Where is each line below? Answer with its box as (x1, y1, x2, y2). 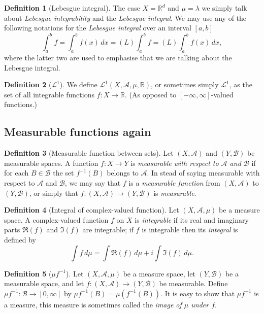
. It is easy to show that (160, 288, 235, 298)
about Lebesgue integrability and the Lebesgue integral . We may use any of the (4, 12, 247, 23)
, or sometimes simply (151, 79, 219, 90)
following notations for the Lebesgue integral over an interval (4, 22, 191, 33)
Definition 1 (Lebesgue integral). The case (4, 3, 140, 13)
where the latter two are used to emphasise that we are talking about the (4, 52, 232, 63)
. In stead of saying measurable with (147, 167, 260, 178)
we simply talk (202, 3, 247, 13)
